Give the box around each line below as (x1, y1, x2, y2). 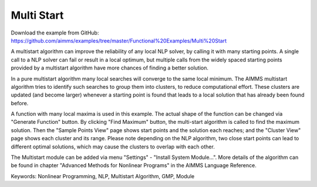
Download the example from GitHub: (11, 29, 99, 36)
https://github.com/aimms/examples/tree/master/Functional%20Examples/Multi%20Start (11, 37, 227, 44)
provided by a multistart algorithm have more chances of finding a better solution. (11, 64, 208, 71)
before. (11, 99, 29, 106)
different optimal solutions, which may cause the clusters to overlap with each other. (11, 143, 215, 150)
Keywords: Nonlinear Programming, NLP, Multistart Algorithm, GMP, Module (11, 172, 195, 179)
